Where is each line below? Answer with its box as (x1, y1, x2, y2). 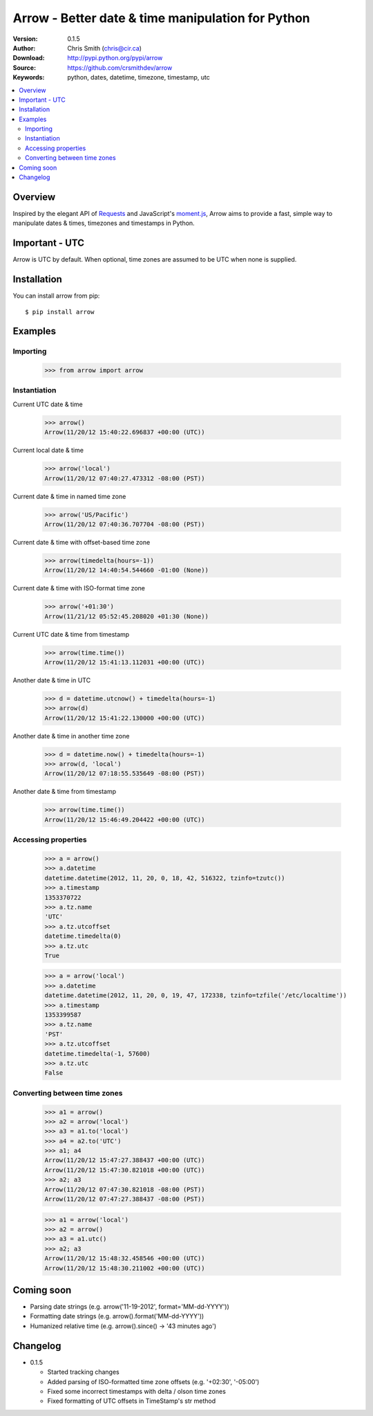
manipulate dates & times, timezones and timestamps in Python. (12, 219, 195, 228)
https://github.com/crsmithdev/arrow (67, 63, 173, 72)
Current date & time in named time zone (12, 492, 126, 500)
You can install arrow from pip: (12, 291, 100, 300)
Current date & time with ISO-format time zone (12, 584, 145, 592)
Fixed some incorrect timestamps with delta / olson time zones (47, 1387, 226, 1395)
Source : (12, 63, 37, 72)
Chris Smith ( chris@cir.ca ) (67, 44, 142, 52)
